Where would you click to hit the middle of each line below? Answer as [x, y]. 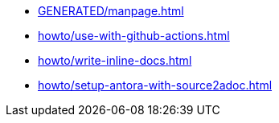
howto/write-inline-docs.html [115, 60]
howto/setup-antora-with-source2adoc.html [155, 85]
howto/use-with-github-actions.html [134, 36]
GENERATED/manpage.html [111, 11]
